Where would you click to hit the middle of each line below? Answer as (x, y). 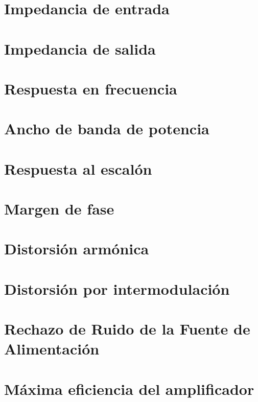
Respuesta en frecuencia (91, 88)
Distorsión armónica (77, 249)
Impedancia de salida (80, 48)
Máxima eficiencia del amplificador (129, 388)
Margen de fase (59, 209)
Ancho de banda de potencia (107, 128)
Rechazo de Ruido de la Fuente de (127, 329)
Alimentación (52, 349)
